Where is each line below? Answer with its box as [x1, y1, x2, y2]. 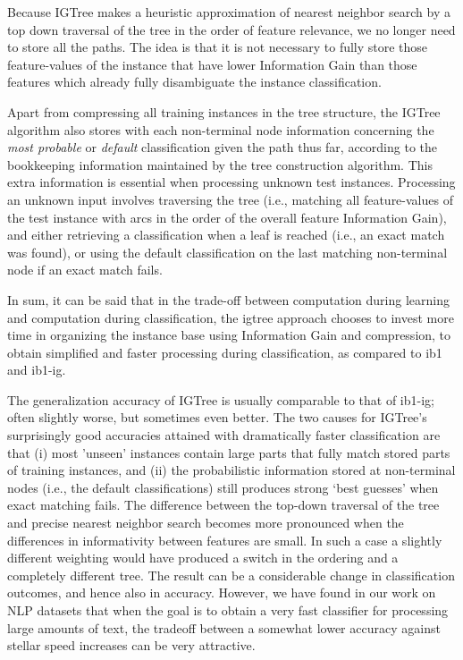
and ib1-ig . [7, 360, 66, 379]
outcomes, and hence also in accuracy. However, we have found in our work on [7, 583, 436, 602]
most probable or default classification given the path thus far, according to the [7, 138, 437, 157]
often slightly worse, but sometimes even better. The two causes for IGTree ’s [7, 408, 427, 427]
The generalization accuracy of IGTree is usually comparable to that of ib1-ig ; [7, 390, 434, 409]
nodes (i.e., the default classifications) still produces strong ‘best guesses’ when [7, 478, 439, 496]
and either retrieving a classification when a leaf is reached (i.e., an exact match [7, 225, 445, 244]
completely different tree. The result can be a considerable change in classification [7, 565, 455, 584]
